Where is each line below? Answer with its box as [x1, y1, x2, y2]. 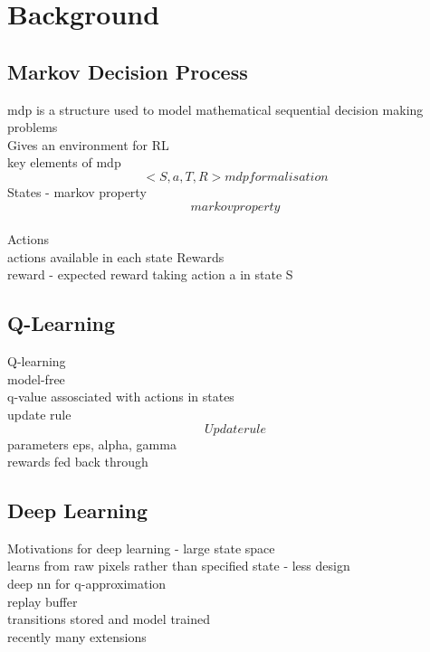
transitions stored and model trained [7, 609, 210, 628]
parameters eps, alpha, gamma [7, 434, 177, 453]
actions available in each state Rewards [7, 247, 225, 266]
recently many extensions [7, 627, 147, 646]
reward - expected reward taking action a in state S [7, 265, 293, 284]
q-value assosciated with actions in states [7, 387, 234, 406]
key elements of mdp [7, 153, 121, 172]
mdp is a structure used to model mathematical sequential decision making [7, 99, 424, 118]
